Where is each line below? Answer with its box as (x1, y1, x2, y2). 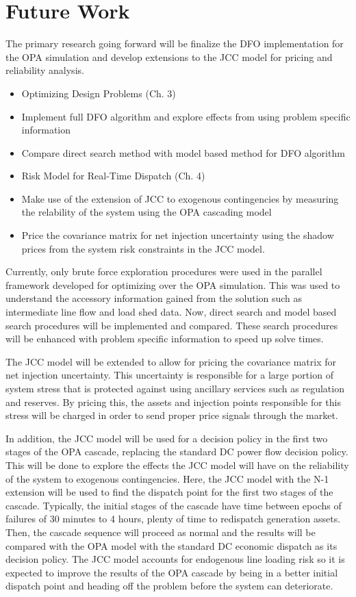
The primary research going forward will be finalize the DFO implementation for (5, 36, 344, 51)
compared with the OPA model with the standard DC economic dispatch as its (5, 538, 338, 552)
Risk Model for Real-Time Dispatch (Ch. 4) (21, 168, 205, 183)
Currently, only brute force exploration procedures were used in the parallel (5, 264, 322, 279)
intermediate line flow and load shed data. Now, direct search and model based (5, 305, 337, 319)
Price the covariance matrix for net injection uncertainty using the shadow (21, 228, 334, 242)
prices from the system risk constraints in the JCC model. (21, 241, 265, 255)
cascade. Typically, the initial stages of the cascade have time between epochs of (5, 498, 342, 512)
